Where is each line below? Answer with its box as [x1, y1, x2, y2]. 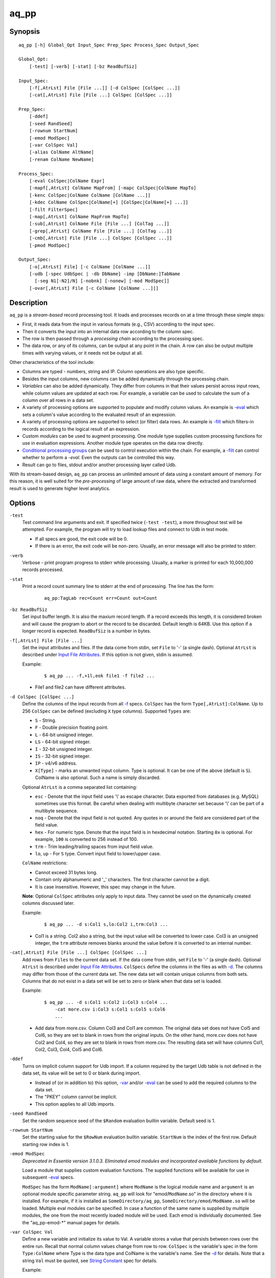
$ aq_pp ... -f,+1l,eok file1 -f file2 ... [44, 673, 155, 679]
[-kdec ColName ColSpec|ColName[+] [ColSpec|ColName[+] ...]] [29, 199, 189, 206]
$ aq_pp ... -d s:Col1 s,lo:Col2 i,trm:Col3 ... [44, 922, 168, 927]
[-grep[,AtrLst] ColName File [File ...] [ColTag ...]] [29, 228, 172, 234]
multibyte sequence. [35, 808, 79, 814]
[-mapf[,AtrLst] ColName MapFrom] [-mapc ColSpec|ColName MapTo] [29, 185, 197, 191]
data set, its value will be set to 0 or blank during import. [22, 1070, 141, 1076]
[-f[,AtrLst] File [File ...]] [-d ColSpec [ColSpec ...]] [29, 85, 180, 90]
